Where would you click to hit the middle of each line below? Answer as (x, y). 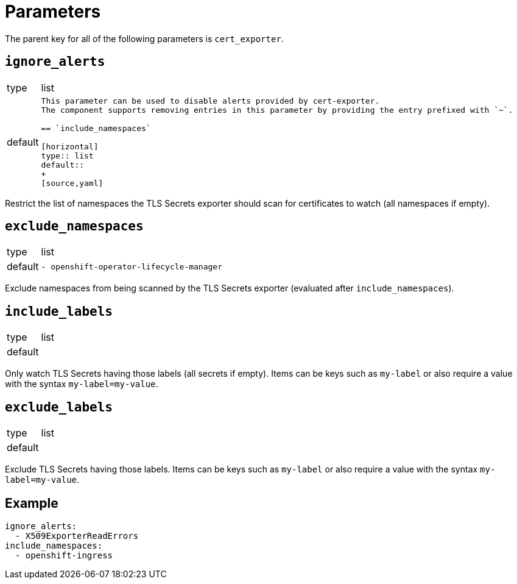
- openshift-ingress (64, 555)
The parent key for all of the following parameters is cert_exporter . (144, 38)
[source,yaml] (72, 183)
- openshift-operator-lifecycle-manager (132, 266)
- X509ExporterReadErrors (77, 536)
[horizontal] (70, 146)
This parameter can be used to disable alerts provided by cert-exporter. (210, 101)
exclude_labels (59, 407)
